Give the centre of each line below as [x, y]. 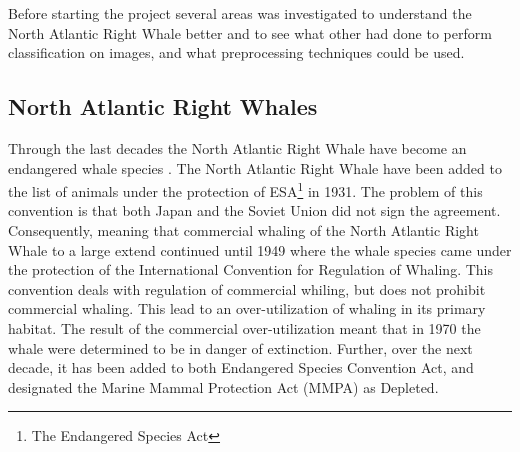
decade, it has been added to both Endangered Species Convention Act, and [241, 367]
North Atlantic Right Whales [163, 106]
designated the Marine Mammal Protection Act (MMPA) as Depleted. [223, 386]
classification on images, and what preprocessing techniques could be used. [236, 52]
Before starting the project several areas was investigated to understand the [240, 13]
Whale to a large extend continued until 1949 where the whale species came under [260, 249]
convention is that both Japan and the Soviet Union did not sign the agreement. [254, 210]
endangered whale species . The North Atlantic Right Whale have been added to [255, 167]
